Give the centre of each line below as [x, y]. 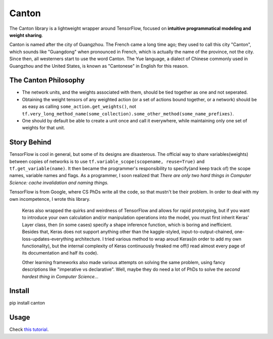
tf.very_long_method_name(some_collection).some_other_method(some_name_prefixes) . [128, 113]
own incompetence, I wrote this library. [50, 199]
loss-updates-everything [48, 239]
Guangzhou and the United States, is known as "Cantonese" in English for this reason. [99, 66]
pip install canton [27, 303]
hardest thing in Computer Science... [60, 276]
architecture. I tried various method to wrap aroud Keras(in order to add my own [158, 239]
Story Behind [30, 142]
